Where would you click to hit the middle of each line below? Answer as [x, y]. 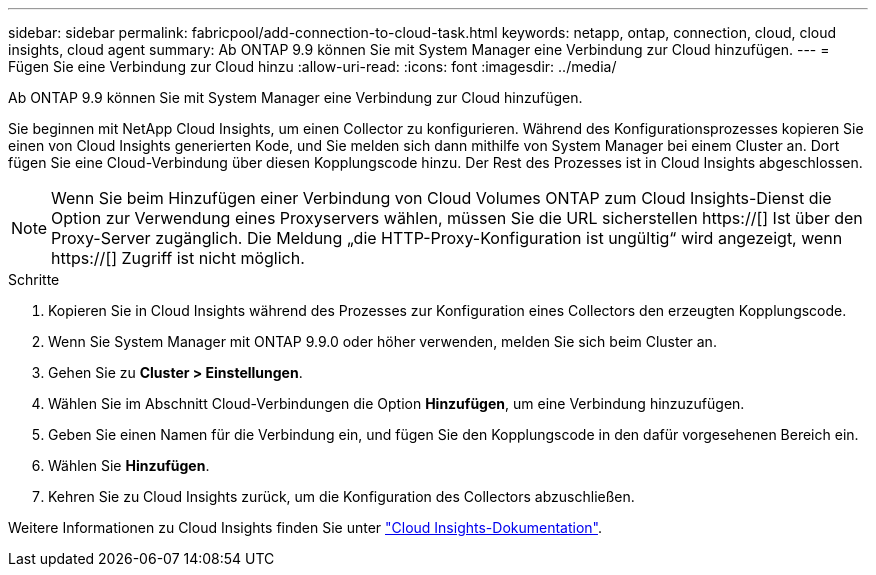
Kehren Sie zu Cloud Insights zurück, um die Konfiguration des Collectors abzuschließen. [341, 496]
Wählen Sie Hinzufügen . [129, 465]
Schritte [34, 279]
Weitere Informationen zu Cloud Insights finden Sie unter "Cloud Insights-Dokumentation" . [305, 527]
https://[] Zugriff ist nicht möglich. [178, 258]
